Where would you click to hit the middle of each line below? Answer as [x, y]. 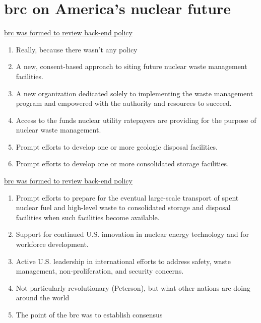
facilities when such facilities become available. [88, 217]
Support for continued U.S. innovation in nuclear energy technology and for [133, 234]
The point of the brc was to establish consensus [89, 314]
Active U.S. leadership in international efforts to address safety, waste [123, 261]
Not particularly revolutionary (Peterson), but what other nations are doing [133, 287]
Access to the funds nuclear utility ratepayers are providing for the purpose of [136, 120]
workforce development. [52, 244]
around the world [43, 298]
